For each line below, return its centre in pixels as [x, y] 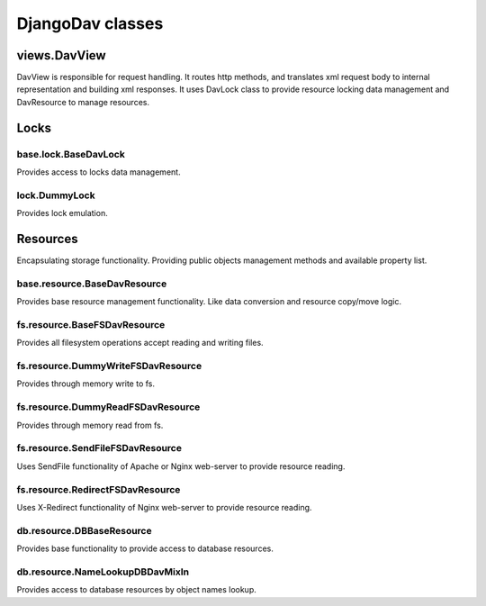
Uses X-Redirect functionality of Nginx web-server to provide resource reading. [164, 507]
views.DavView [62, 55]
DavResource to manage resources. [83, 102]
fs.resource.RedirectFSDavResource [99, 489]
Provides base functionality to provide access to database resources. [145, 548]
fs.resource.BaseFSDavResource [91, 324]
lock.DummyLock [56, 195]
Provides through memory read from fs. [90, 425]
